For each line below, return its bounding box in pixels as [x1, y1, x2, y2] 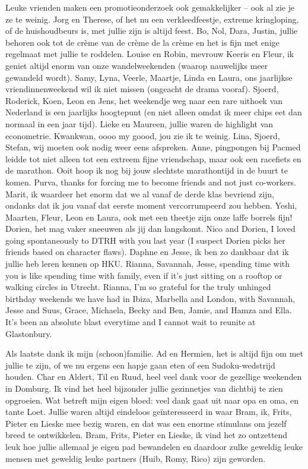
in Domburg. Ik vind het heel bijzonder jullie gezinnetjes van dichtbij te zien [5, 382, 283, 394]
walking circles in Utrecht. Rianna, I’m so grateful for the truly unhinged [5, 281, 271, 293]
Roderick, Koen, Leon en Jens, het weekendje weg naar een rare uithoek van [5, 94, 283, 106]
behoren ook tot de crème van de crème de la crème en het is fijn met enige [5, 36, 280, 48]
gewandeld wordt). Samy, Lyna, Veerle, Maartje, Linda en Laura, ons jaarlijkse [5, 71, 293, 83]
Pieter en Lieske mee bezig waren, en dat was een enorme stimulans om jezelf [5, 417, 287, 429]
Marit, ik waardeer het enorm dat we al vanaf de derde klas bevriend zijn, [5, 187, 274, 200]
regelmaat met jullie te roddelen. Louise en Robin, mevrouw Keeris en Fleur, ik [5, 48, 294, 60]
